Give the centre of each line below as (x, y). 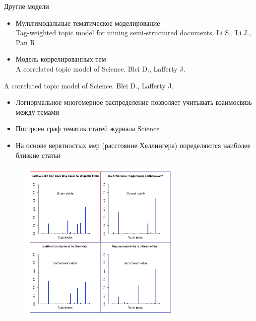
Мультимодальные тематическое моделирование (88, 23)
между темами (37, 112)
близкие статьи (38, 155)
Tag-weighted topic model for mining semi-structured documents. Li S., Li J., (133, 33)
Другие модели (27, 6)
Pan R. (26, 42)
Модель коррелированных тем (61, 59)
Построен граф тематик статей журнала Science (88, 128)
